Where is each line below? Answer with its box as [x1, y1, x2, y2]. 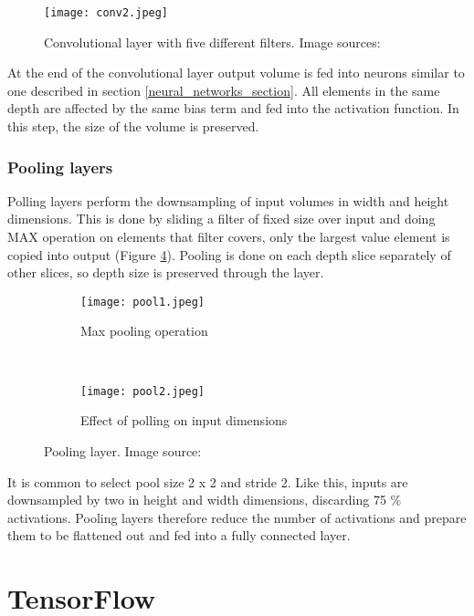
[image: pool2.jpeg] [80, 384, 205, 398]
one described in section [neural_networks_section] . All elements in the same [7, 80, 440, 99]
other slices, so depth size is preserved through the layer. [7, 263, 324, 282]
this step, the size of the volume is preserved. [7, 117, 259, 136]
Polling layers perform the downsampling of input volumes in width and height [7, 191, 449, 210]
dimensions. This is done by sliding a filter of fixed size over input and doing [7, 209, 436, 228]
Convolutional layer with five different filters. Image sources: [44, 32, 381, 51]
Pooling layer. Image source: [44, 441, 202, 460]
